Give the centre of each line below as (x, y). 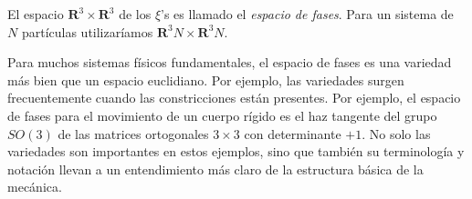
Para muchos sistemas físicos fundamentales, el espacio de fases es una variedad (230, 62)
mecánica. (35, 187)
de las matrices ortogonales (133, 133)
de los (135, 14)
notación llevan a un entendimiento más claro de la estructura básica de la (215, 169)
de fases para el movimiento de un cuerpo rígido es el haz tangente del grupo (222, 115)
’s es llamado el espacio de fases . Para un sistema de (307, 14)
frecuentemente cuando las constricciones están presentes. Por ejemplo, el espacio (234, 98)
